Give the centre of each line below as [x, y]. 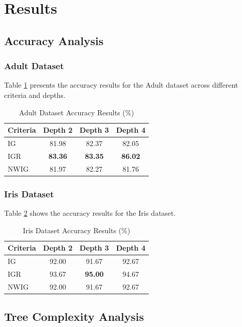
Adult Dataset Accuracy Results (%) [76, 112]
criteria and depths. [35, 95]
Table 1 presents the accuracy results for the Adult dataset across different [121, 85]
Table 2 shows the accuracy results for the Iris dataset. [90, 213]
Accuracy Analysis [54, 40]
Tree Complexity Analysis [74, 316]
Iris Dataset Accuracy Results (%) [76, 230]
